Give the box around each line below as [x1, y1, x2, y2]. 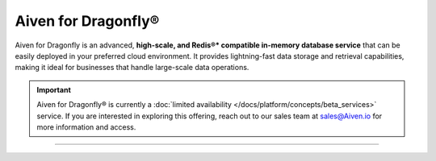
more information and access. [36, 122, 136, 132]
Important [36, 85, 72, 94]
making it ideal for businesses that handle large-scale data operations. [15, 63, 249, 72]
